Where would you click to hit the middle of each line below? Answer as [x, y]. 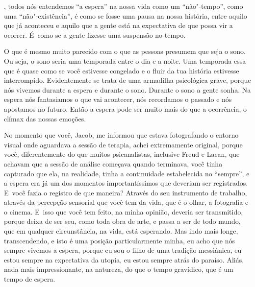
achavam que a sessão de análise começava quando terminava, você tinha [113, 163]
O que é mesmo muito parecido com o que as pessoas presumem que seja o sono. [125, 51]
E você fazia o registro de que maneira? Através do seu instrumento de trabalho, [126, 192]
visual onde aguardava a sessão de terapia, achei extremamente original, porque [123, 144]
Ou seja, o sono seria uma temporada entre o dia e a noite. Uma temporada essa [125, 60]
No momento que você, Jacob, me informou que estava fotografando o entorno [121, 135]
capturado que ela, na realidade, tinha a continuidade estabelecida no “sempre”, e [127, 173]
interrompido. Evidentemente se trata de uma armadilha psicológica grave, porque [127, 80]
